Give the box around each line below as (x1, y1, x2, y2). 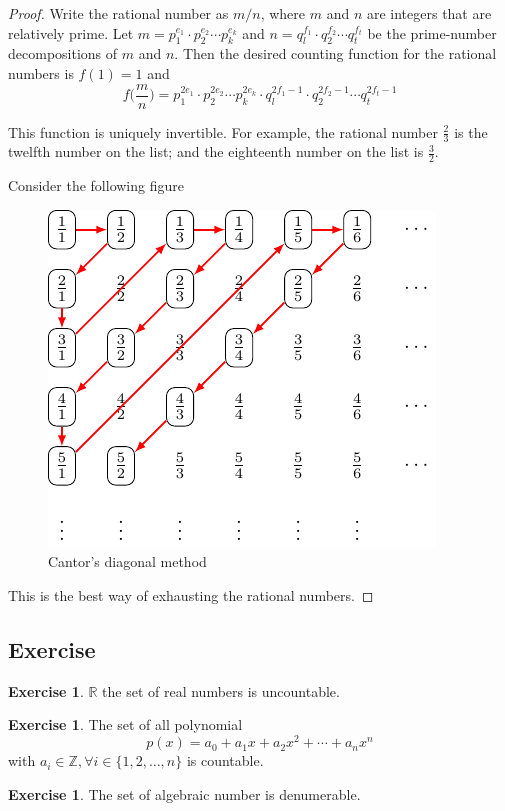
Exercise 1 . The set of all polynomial (8, 714, 243, 735)
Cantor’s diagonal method (48, 551, 207, 572)
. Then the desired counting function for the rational (174, 43, 497, 64)
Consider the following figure (8, 175, 184, 196)
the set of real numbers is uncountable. (102, 680, 340, 701)
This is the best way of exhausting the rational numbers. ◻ (8, 585, 374, 606)
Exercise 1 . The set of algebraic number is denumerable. (8, 783, 361, 804)
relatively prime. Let (8, 22, 134, 43)
